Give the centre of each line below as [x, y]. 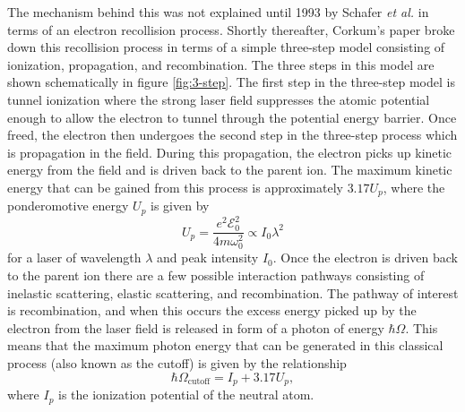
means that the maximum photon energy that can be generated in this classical [225, 345]
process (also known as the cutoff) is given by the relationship [177, 363]
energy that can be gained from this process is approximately [175, 187]
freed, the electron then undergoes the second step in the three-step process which [232, 135]
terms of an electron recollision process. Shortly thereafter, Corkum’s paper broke [231, 29]
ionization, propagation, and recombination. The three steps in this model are [221, 64]
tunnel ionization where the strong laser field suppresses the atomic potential [219, 99]
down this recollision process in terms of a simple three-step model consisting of [226, 47]
